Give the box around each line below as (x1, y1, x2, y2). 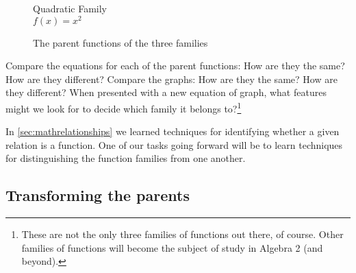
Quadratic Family (33, 1, 107, 15)
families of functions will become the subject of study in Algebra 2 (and (21, 240, 323, 254)
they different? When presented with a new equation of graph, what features (5, 85, 327, 99)
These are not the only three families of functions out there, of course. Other (21, 227, 344, 241)
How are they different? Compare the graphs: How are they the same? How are (5, 71, 338, 86)
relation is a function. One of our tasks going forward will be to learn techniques (5, 137, 343, 152)
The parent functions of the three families (33, 35, 208, 49)
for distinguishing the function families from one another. (5, 151, 246, 165)
